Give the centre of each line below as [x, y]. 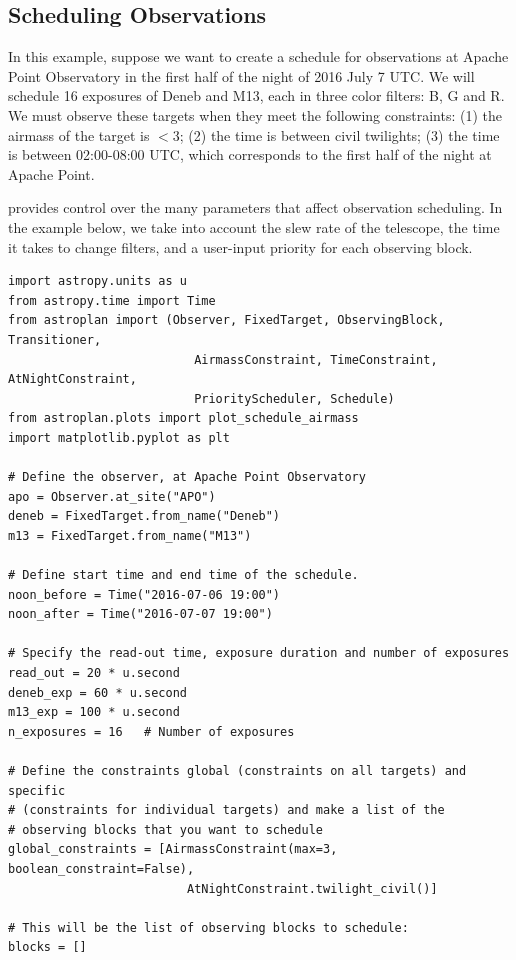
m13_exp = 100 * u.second [94, 712]
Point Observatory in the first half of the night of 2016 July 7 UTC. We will [241, 75]
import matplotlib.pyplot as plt [119, 437]
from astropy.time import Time [112, 300]
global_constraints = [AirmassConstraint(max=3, [173, 849]
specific [37, 790]
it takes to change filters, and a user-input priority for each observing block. [240, 246]
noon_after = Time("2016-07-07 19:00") [140, 614]
